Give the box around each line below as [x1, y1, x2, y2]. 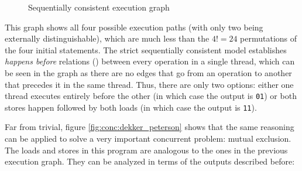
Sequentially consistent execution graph [28, 1, 170, 13]
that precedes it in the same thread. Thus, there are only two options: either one [5, 78, 294, 90]
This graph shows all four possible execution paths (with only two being [5, 20, 263, 33]
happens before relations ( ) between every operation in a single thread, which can [5, 55, 295, 67]
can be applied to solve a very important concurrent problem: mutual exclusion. [5, 132, 291, 145]
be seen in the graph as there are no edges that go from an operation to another [5, 66, 292, 78]
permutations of [240, 32, 297, 45]
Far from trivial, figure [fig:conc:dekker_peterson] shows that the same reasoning [5, 121, 294, 133]
